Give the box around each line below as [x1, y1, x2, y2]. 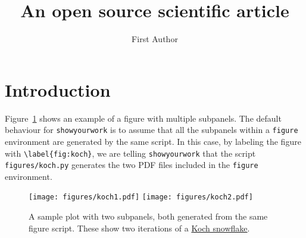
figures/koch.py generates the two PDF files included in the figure [5, 158, 258, 171]
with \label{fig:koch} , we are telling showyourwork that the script [5, 147, 256, 159]
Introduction [5, 77, 111, 101]
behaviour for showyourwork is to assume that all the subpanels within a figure [5, 123, 298, 136]
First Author [132, 33, 178, 45]
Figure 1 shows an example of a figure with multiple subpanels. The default [5, 112, 282, 124]
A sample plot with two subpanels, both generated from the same [29, 210, 268, 223]
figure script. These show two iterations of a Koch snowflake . [29, 221, 250, 234]
